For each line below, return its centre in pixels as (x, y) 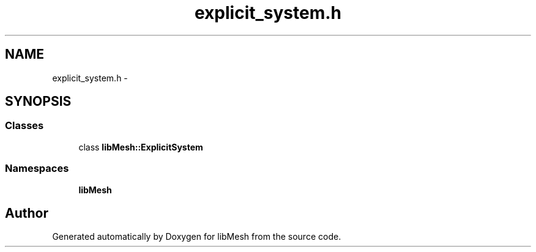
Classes (24, 126)
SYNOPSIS (38, 102)
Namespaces (37, 169)
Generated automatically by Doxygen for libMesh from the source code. (197, 237)
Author (27, 213)
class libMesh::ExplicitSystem (141, 147)
